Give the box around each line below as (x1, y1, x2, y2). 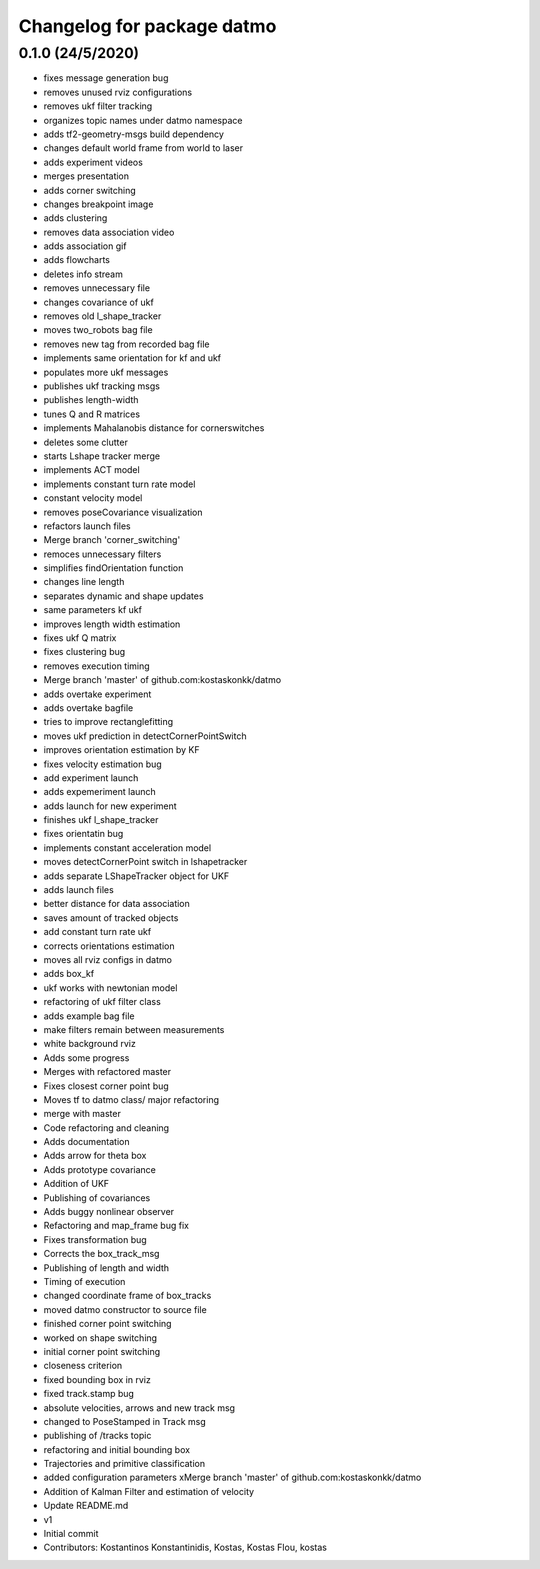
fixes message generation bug (43, 72, 169, 84)
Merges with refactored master (43, 1066, 172, 1078)
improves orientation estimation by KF (43, 744, 200, 756)
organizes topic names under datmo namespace (43, 114, 243, 126)
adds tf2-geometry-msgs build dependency (43, 128, 225, 140)
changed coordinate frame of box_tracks (43, 1290, 212, 1302)
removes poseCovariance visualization (43, 506, 204, 518)
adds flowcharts (43, 254, 110, 266)
